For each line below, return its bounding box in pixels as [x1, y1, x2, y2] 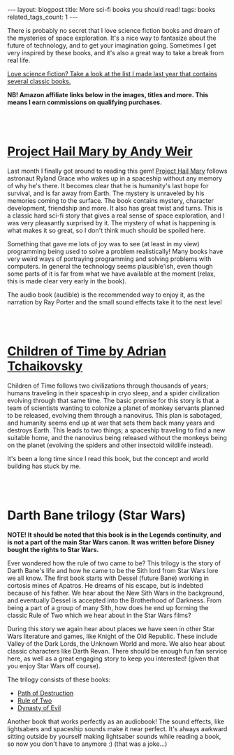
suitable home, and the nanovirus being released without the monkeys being [7, 433, 227, 442]
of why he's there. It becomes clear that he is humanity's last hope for [7, 181, 209, 190]
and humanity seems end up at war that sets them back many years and [7, 418, 215, 427]
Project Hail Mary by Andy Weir [7, 143, 193, 160]
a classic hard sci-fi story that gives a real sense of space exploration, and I [7, 211, 225, 220]
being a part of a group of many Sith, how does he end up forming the [7, 603, 209, 612]
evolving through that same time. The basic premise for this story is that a [7, 396, 219, 404]
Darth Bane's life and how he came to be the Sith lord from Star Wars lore [7, 566, 219, 574]
